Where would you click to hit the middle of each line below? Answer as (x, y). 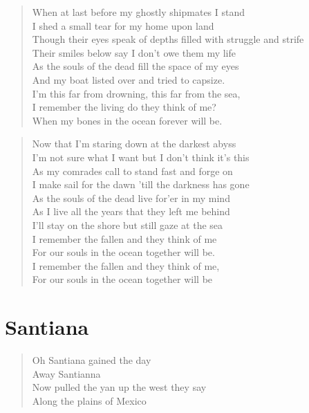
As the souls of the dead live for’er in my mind (131, 198)
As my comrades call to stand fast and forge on (132, 171)
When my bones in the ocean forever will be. (127, 120)
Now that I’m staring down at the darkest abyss (134, 144)
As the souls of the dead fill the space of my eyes (135, 66)
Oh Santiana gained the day (92, 360)
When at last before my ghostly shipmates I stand (139, 12)
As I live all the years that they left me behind (131, 211)
